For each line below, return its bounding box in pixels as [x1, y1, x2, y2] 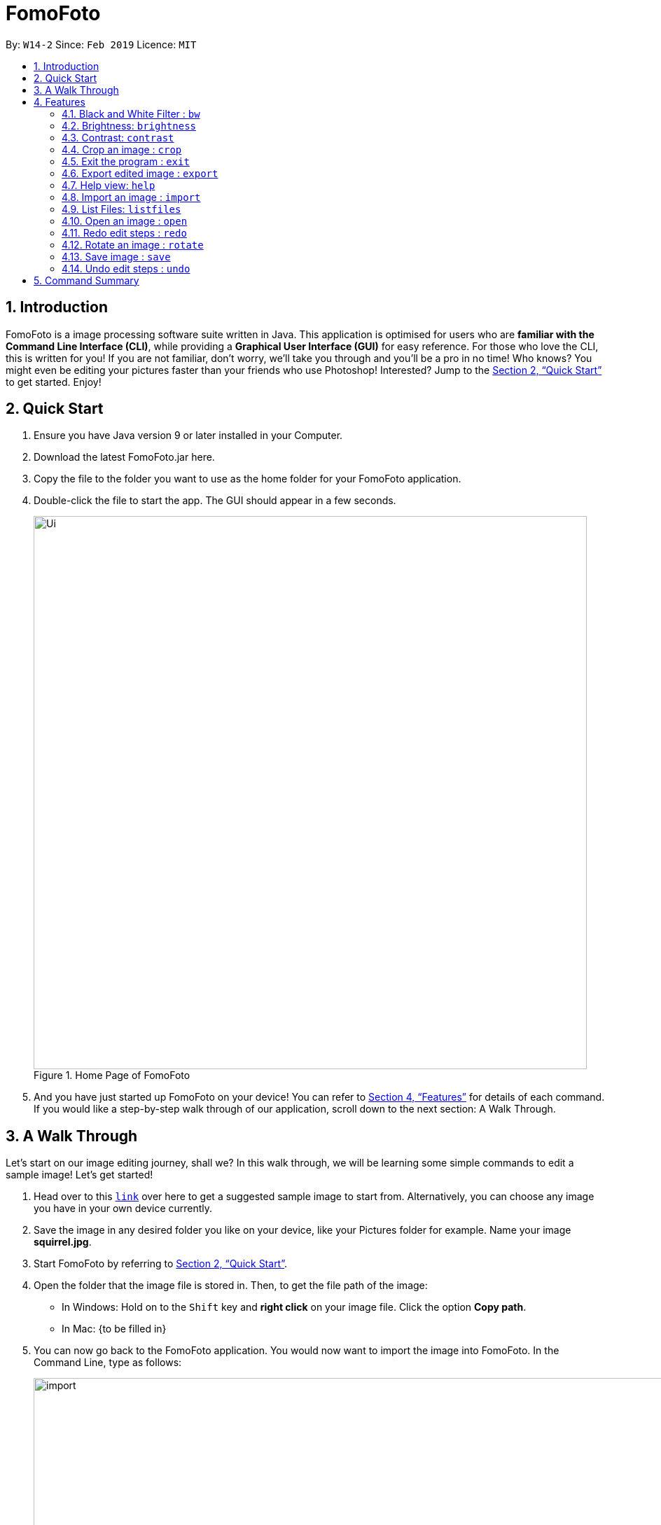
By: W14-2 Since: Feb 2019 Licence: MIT [6, 38, 197, 50]
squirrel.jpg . [34, 1236, 92, 1248]
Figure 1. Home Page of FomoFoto [34, 1069, 190, 1082]
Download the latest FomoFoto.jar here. [34, 451, 215, 464]
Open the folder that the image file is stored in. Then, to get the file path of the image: [34, 1279, 428, 1292]
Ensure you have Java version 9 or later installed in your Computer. [34, 429, 343, 442]
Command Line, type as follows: [34, 1356, 182, 1369]
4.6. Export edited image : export [62, 167, 218, 179]
